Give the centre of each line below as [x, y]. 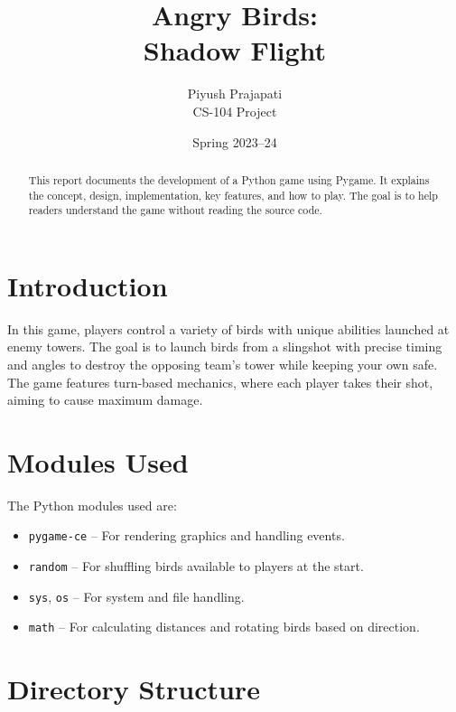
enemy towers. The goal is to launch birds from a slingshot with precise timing [225, 347]
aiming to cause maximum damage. [105, 400]
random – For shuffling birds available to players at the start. [196, 566]
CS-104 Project [235, 111]
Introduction [88, 285]
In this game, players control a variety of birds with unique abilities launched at [228, 328]
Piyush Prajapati [235, 94]
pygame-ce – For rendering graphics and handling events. [186, 535]
